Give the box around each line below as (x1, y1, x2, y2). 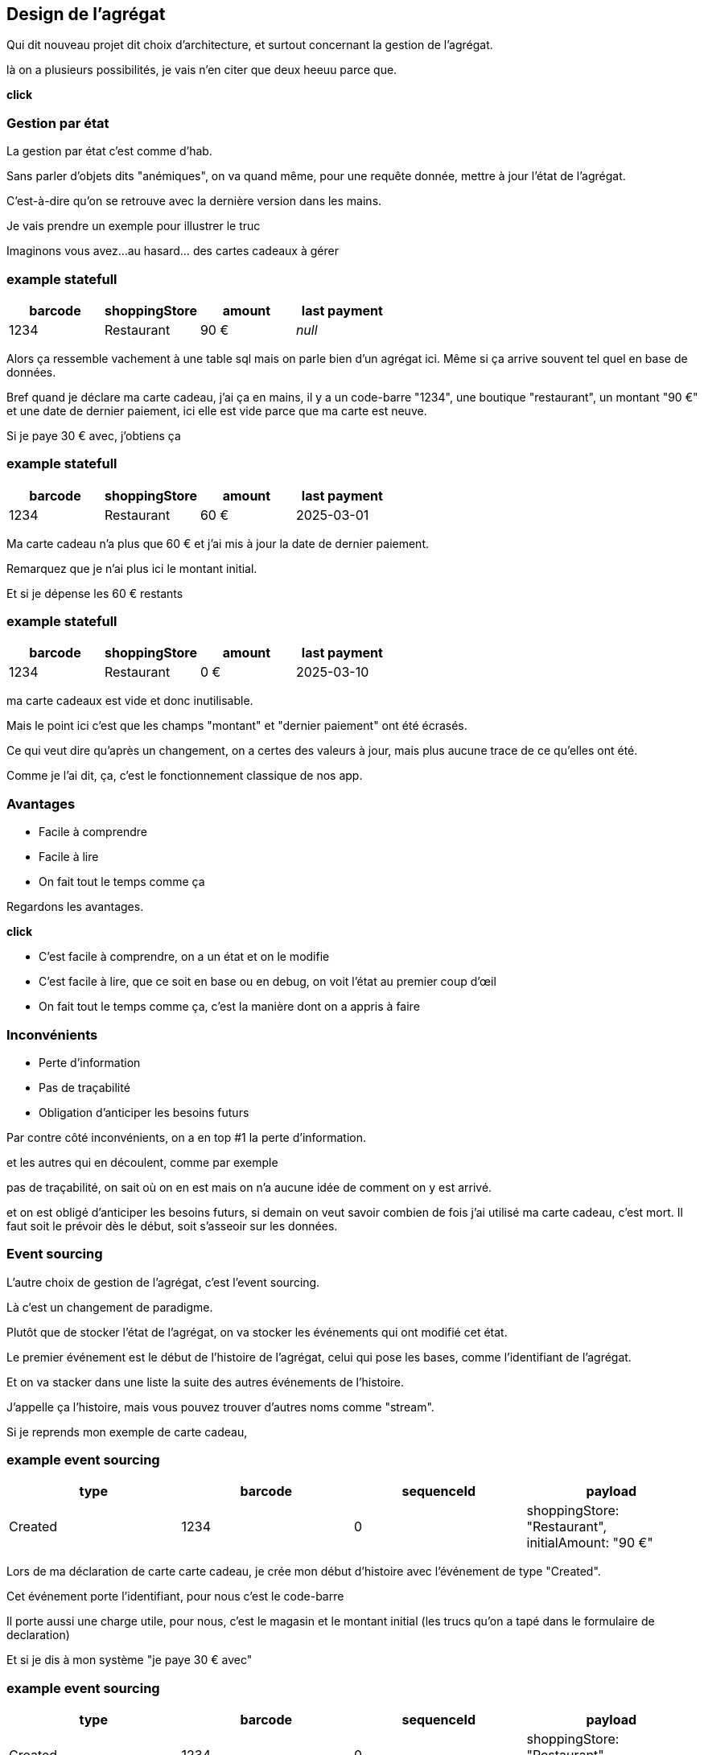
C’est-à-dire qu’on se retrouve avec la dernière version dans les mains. (6, 194, 382, 208)
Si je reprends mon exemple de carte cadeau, (6, 1424, 248, 1439)
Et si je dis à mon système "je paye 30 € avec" (6, 1653, 253, 1667)
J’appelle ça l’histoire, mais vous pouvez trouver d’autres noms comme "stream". (6, 1399, 434, 1414)
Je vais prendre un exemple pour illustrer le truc (6, 219, 261, 233)
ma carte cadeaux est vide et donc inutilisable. (6, 694, 253, 708)
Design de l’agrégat (6, 4, 166, 24)
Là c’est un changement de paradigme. (6, 1300, 213, 1314)
